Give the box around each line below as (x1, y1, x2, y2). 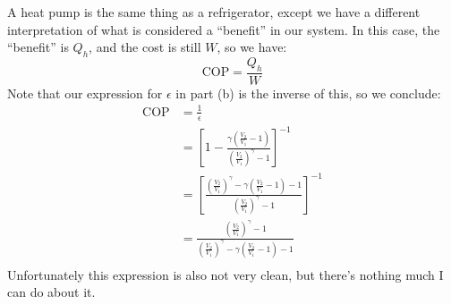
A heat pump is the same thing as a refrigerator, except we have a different (7, 3, 421, 21)
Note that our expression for (7, 83, 163, 102)
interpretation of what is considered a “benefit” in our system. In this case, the (7, 20, 440, 38)
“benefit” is (7, 38, 69, 56)
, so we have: (217, 38, 287, 56)
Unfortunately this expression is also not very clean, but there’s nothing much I (7, 265, 444, 283)
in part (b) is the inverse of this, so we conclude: (175, 83, 441, 102)
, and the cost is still (89, 38, 201, 56)
